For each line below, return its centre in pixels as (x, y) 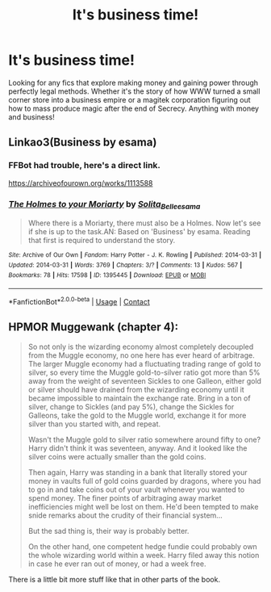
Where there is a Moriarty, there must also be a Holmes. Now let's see (144, 223)
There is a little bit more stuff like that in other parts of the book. (114, 579)
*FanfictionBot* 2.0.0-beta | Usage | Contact (79, 301)
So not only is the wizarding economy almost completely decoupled (141, 346)
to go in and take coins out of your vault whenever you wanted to (136, 489)
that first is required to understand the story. (102, 241)
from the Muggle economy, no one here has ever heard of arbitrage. (142, 355)
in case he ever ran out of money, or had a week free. (117, 564)
